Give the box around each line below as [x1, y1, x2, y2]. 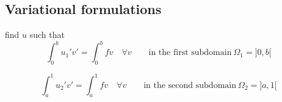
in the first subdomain [148, 48, 232, 57]
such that [29, 28, 65, 41]
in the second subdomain [143, 81, 236, 90]
